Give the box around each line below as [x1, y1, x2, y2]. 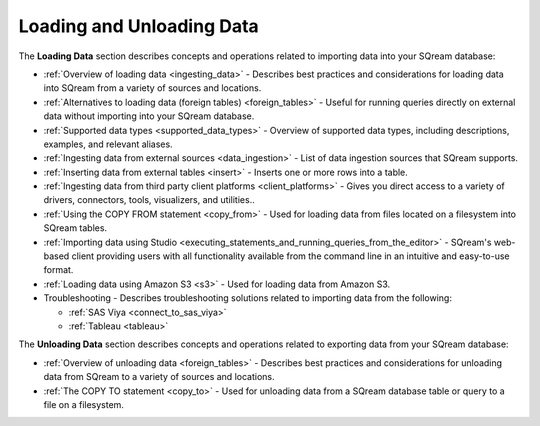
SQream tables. [43, 222, 108, 234]
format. [43, 264, 74, 276]
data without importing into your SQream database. [43, 110, 255, 122]
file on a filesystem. [43, 398, 125, 410]
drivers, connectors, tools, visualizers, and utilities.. [43, 194, 255, 206]
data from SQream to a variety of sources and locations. [43, 371, 275, 383]
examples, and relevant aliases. [43, 138, 174, 150]
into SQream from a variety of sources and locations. [43, 82, 262, 94]
